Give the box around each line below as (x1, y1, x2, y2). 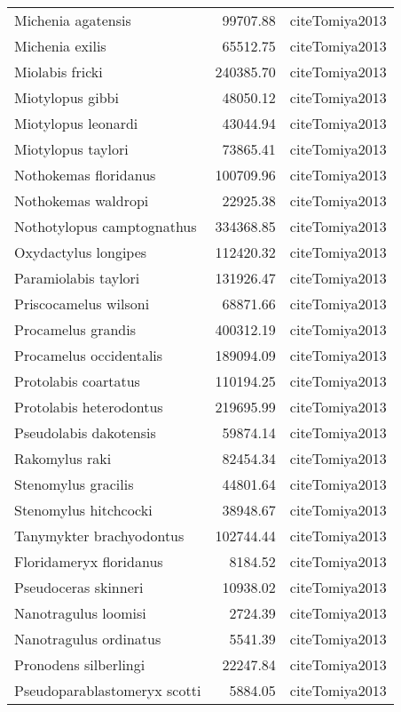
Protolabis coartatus (14, 371, 140, 391)
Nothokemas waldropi (14, 190, 149, 211)
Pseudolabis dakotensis (14, 422, 156, 443)
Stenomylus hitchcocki (14, 500, 153, 520)
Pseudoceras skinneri (14, 577, 144, 597)
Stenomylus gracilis (14, 474, 134, 494)
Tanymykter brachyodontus (14, 525, 185, 546)
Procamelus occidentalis (14, 345, 163, 365)
